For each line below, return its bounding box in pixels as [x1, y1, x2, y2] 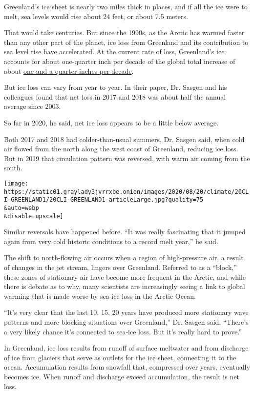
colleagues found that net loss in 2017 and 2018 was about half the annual [4, 91, 226, 102]
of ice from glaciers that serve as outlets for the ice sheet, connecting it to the [4, 352, 236, 362]
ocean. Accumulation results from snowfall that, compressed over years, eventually [4, 362, 250, 372]
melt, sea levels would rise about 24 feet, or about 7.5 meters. [4, 11, 188, 21]
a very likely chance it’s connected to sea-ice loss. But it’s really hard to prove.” [4, 326, 242, 336]
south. [4, 163, 22, 173]
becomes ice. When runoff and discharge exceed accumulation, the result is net [4, 371, 239, 381]
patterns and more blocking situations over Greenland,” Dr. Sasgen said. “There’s [4, 316, 249, 327]
